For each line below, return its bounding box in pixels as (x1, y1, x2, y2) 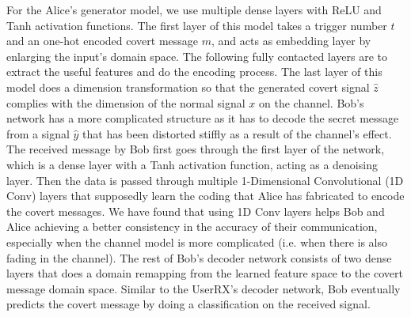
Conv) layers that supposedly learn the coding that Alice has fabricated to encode (6, 187, 405, 204)
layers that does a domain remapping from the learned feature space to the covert (6, 265, 403, 281)
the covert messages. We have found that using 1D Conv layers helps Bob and (6, 202, 385, 219)
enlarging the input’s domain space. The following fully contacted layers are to (6, 47, 388, 64)
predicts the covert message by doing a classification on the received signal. (6, 296, 371, 312)
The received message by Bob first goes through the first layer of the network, (6, 141, 385, 157)
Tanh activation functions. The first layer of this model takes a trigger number (6, 17, 387, 33)
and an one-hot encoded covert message (6, 32, 199, 49)
